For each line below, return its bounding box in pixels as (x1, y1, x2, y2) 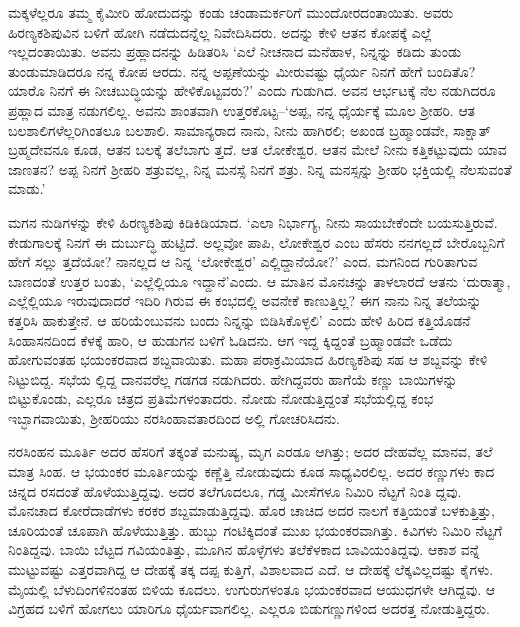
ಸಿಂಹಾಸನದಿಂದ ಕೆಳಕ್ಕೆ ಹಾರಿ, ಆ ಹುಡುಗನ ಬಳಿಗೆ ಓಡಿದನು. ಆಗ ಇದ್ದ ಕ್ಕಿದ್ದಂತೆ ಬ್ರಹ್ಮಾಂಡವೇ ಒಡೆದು (8, 329, 453, 350)
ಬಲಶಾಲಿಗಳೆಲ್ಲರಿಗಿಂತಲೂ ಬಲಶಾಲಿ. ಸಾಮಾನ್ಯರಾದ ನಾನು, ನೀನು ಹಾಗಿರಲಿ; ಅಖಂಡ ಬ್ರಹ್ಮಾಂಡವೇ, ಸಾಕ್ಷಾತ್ (8, 119, 491, 140)
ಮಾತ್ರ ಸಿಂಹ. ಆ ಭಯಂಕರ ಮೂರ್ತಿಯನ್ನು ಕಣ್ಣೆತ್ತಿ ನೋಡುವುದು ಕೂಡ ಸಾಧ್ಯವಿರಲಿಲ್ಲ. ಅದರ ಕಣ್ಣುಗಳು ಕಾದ (8, 461, 495, 482)
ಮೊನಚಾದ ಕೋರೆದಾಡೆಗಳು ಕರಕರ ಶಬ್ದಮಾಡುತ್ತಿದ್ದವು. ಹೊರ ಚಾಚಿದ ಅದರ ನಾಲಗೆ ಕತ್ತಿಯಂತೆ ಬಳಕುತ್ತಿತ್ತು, (8, 500, 495, 521)
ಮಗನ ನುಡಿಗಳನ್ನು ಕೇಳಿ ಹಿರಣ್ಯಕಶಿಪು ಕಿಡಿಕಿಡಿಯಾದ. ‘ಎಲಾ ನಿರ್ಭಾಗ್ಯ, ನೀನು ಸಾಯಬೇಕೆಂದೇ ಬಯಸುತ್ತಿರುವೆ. (8, 211, 498, 232)
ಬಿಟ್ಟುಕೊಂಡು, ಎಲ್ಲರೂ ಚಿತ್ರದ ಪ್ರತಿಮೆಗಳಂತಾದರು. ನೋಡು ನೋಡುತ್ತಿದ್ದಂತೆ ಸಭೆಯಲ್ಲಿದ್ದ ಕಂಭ (8, 388, 434, 409)
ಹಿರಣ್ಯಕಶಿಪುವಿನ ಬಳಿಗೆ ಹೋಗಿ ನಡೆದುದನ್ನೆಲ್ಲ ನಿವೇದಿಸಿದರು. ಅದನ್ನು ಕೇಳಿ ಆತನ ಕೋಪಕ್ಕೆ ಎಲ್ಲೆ (8, 21, 432, 42)
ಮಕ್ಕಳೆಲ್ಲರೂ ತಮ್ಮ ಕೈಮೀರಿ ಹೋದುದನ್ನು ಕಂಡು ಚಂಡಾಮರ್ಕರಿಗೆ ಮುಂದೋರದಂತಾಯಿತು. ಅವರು (8, 2, 454, 22)
